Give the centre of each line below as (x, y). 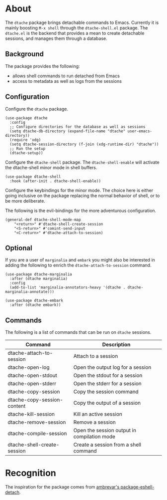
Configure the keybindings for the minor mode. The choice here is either (79, 190)
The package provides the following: (43, 66)
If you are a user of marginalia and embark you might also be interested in (80, 260)
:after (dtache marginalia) (39, 279)
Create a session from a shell (107, 445)
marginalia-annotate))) (30, 292)
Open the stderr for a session (107, 384)
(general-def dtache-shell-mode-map (43, 220)
